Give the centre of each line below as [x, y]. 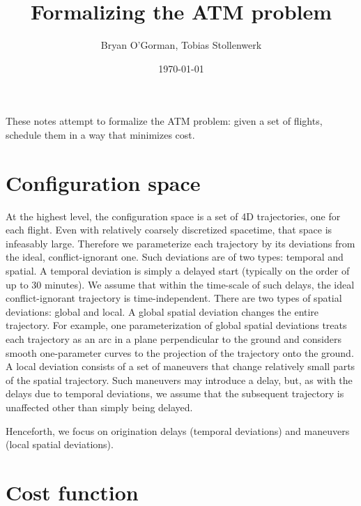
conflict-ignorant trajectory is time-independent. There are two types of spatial [174, 298]
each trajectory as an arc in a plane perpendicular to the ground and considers [174, 338]
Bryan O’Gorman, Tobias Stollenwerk [181, 45]
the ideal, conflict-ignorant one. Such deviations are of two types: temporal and [175, 257]
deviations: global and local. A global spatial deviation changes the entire [162, 311]
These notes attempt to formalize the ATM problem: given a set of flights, [164, 121]
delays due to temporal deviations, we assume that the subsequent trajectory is [175, 393]
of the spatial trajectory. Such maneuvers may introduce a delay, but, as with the [179, 379]
